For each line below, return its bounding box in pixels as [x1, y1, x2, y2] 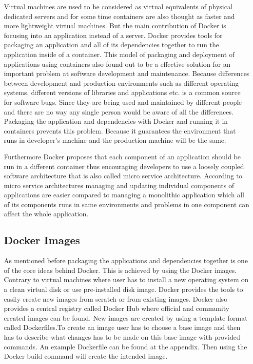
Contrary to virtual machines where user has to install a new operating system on [4, 274, 249, 285]
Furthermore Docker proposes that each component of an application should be [4, 151, 241, 161]
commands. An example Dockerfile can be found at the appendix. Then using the [4, 341, 247, 351]
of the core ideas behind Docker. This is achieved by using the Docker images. [4, 265, 237, 275]
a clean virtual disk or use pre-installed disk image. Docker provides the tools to [4, 284, 243, 294]
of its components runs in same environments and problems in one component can [4, 199, 250, 209]
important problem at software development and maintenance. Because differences [4, 68, 250, 78]
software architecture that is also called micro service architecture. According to [4, 171, 243, 181]
